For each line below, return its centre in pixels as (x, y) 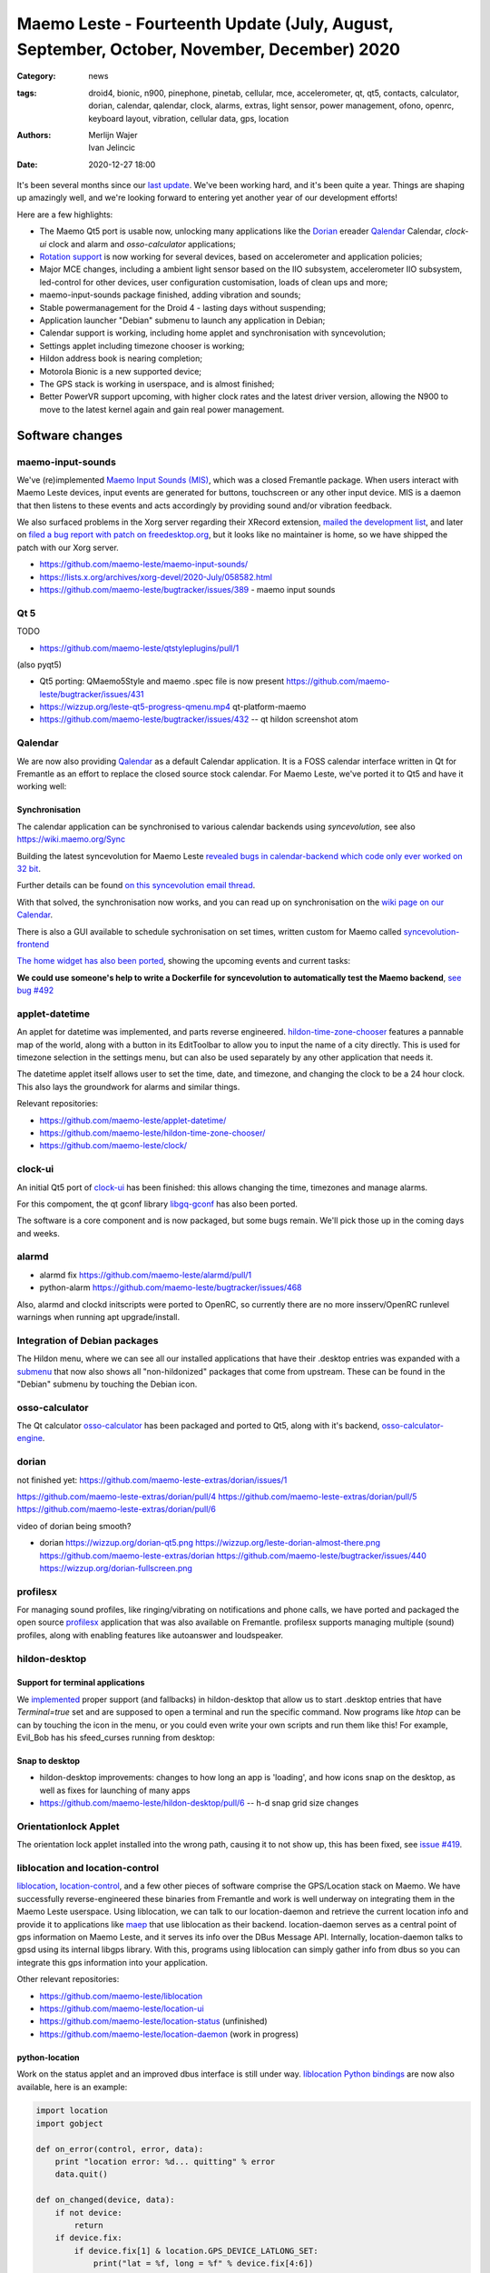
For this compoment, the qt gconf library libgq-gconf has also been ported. (157, 1204)
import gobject (69, 2123)
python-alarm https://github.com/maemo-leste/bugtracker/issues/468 (171, 1287)
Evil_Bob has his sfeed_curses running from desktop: (116, 1737)
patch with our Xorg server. (68, 547)
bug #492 (35, 990)
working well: (42, 786)
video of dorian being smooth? (74, 1526)
